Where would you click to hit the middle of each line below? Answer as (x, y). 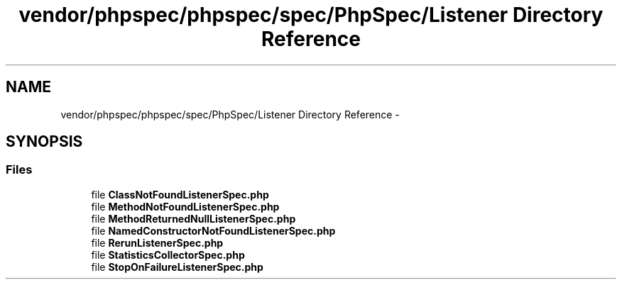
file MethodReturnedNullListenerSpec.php (193, 218)
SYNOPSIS (44, 142)
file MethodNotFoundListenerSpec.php (185, 206)
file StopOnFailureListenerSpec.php (177, 267)
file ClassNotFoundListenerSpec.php (180, 194)
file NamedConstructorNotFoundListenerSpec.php (213, 230)
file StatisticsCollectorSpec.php (168, 255)
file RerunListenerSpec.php (157, 242)
